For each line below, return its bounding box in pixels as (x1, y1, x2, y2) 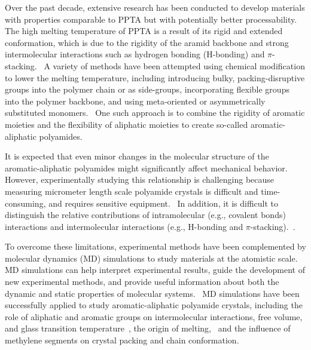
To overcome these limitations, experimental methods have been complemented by (5, 240, 306, 253)
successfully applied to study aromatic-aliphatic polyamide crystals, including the (5, 299, 303, 311)
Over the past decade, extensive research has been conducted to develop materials (5, 1, 305, 13)
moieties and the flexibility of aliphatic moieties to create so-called (5, 118, 248, 130)
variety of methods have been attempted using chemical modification (53, 59, 305, 72)
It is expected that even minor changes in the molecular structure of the (5, 150, 269, 162)
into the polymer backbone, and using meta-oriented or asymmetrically (5, 94, 266, 107)
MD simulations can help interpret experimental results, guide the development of (5, 263, 305, 276)
